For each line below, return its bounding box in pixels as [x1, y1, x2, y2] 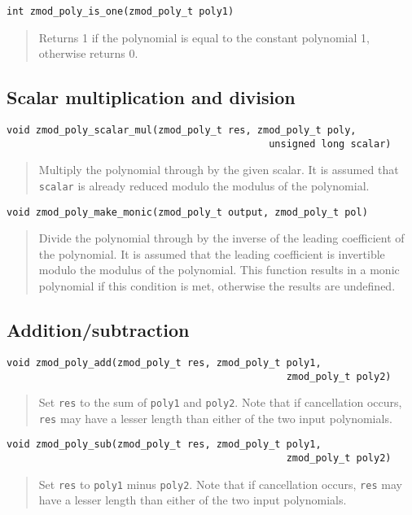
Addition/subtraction [7, 317, 190, 343]
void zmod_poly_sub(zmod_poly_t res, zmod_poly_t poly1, [7, 439, 322, 451]
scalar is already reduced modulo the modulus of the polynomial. [38, 177, 370, 194]
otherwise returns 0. [38, 45, 138, 62]
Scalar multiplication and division [7, 85, 296, 110]
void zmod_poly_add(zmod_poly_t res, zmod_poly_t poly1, [7, 356, 322, 369]
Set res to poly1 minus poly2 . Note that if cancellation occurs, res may [38, 475, 402, 492]
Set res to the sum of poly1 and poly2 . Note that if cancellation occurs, [38, 394, 402, 411]
